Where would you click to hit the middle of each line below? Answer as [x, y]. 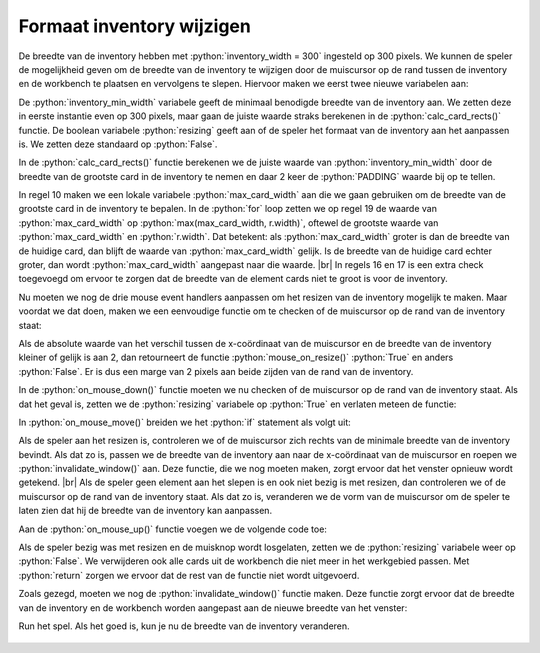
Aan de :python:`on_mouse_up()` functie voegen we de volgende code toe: [172, 529]
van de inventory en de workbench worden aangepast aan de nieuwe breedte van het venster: [213, 607]
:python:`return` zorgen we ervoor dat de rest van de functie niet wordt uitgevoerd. [189, 575]
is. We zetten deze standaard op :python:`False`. [118, 144]
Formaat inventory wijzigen [135, 26]
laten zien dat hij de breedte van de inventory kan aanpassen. [145, 511]
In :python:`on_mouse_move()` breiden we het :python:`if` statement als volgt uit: [185, 422]
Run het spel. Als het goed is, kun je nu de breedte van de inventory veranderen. [184, 626]
